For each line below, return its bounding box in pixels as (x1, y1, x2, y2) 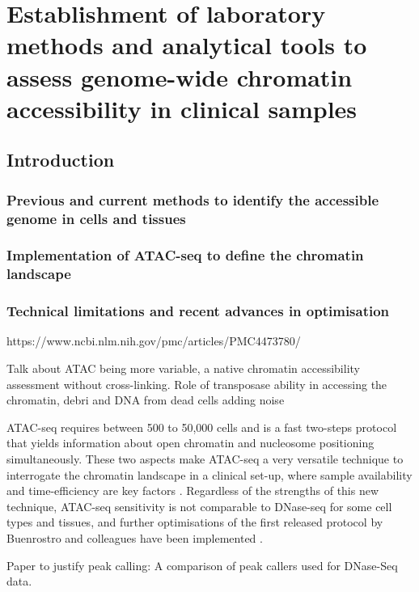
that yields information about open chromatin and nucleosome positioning (6, 434, 375, 451)
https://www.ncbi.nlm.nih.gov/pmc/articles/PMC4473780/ (6, 332, 301, 349)
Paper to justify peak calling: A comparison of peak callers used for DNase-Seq (6, 556, 398, 573)
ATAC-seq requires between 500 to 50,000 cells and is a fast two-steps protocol (6, 418, 397, 435)
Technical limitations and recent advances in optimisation (6, 301, 390, 321)
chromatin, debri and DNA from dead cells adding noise (6, 391, 285, 408)
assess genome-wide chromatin (6, 60, 353, 93)
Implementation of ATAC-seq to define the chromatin (6, 245, 364, 265)
